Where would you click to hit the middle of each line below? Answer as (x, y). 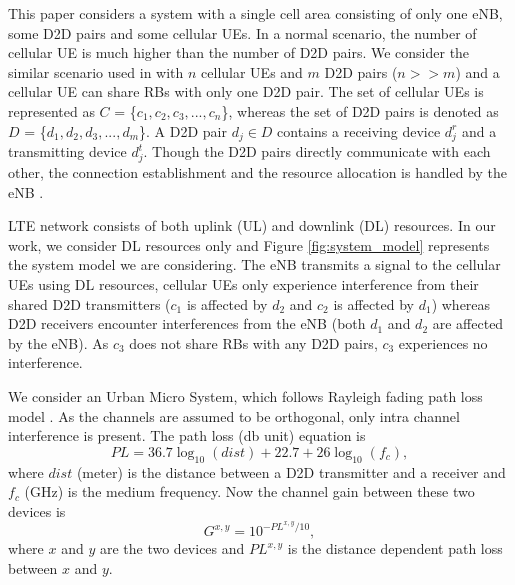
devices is (37, 510)
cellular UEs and (252, 71)
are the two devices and (172, 548)
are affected (468, 323)
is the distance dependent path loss (395, 548)
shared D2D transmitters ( (89, 303)
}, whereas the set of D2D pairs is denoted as (360, 110)
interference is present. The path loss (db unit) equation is (187, 435)
